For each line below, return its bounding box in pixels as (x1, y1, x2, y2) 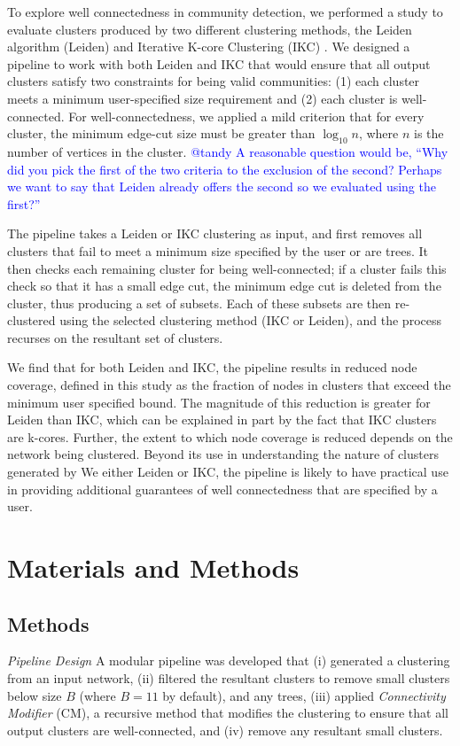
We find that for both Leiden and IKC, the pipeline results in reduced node (7, 358, 417, 377)
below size (7, 686, 62, 704)
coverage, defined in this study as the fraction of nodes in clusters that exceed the (7, 376, 451, 394)
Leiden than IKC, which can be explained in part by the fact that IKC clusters (7, 410, 437, 429)
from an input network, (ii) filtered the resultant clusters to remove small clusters (7, 669, 450, 687)
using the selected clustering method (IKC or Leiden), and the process (59, 311, 441, 330)
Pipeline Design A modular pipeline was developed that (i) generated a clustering (7, 651, 450, 670)
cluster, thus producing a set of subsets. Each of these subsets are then (7, 293, 392, 312)
